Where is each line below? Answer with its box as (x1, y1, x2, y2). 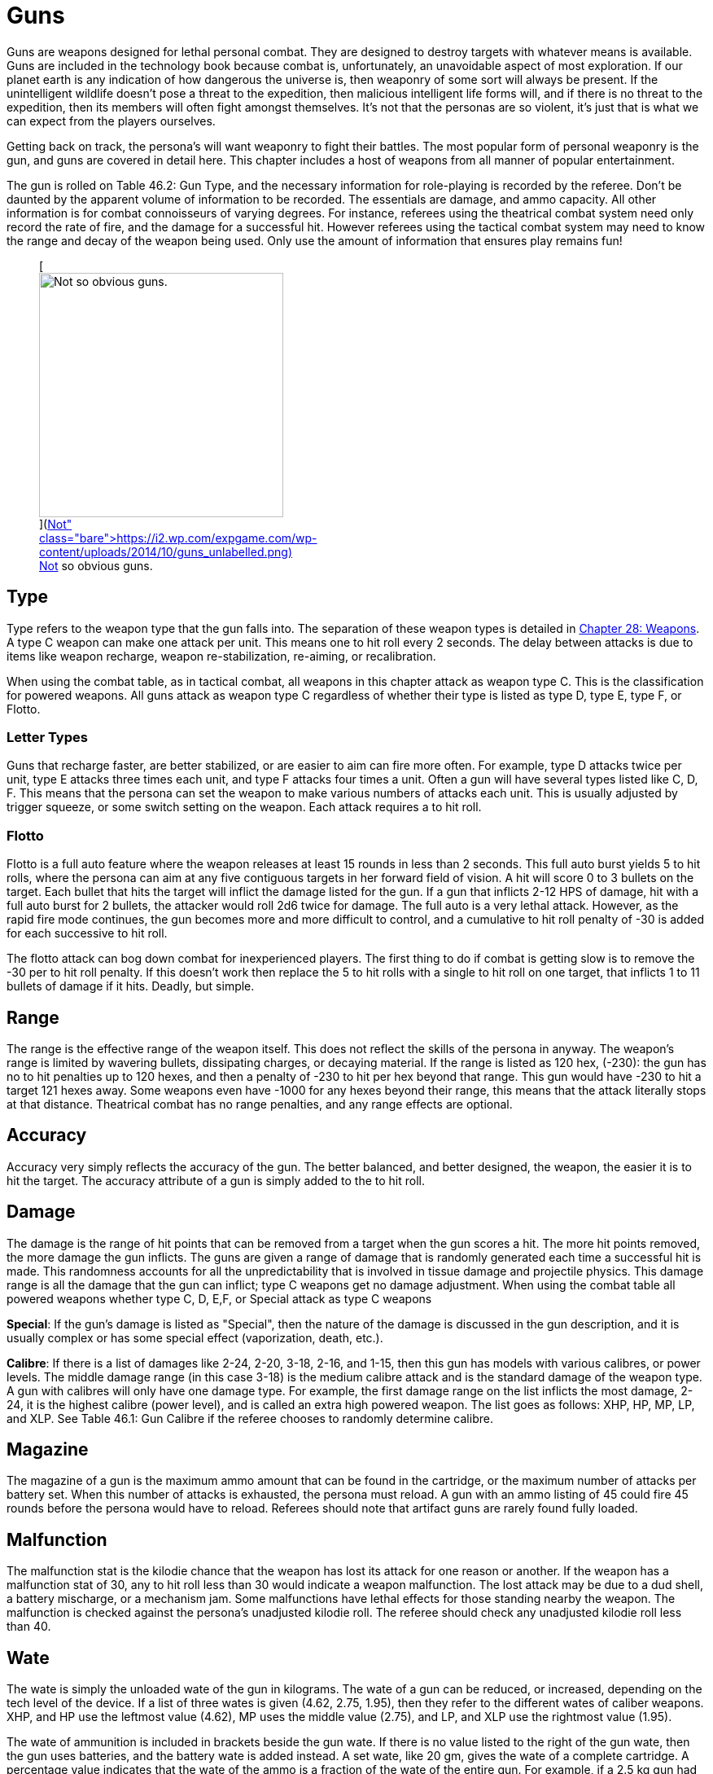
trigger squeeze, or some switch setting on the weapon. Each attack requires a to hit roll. (7, 800, 482, 815)
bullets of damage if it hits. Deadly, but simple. (7, 979, 255, 994)
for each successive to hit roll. (7, 926, 168, 941)
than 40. (7, 1619, 51, 1634)
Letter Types (7, 728, 88, 745)
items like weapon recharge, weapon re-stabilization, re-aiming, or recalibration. (7, 648, 436, 663)
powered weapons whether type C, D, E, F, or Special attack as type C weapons (7, 1291, 432, 1306)
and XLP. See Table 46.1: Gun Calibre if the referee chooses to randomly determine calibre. (7, 1411, 493, 1425)
